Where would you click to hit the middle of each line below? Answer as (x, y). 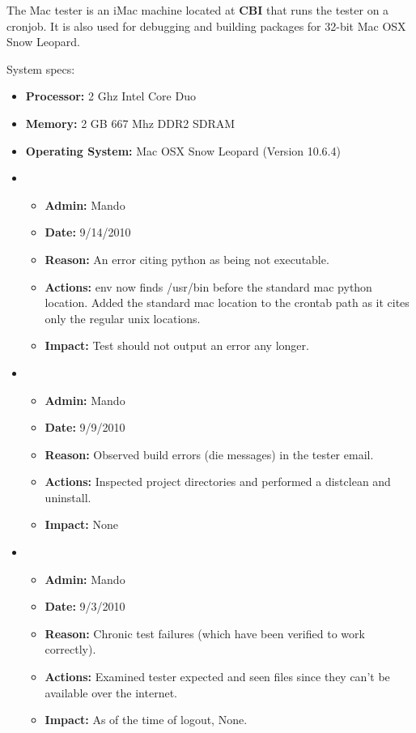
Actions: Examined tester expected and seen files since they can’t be (217, 677)
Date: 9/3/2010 (85, 606)
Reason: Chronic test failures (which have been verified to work (205, 633)
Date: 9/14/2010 (88, 232)
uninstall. (68, 497)
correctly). (70, 649)
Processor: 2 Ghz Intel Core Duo (110, 96)
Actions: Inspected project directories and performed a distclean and (218, 482)
